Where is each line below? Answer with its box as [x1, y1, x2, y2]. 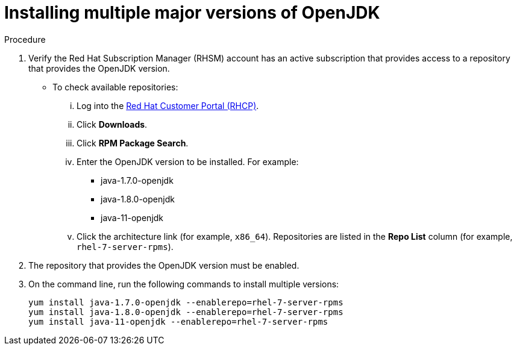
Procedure [4, 34, 46, 45]
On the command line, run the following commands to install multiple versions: [28, 278, 339, 289]
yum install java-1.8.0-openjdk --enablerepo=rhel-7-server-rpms [28, 307, 343, 317]
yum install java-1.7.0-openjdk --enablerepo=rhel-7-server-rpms [28, 297, 343, 307]
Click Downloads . [77, 119, 148, 130]
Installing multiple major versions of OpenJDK [4, 2, 380, 23]
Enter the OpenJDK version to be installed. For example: [77, 156, 299, 167]
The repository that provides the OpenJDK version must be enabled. [28, 260, 299, 270]
